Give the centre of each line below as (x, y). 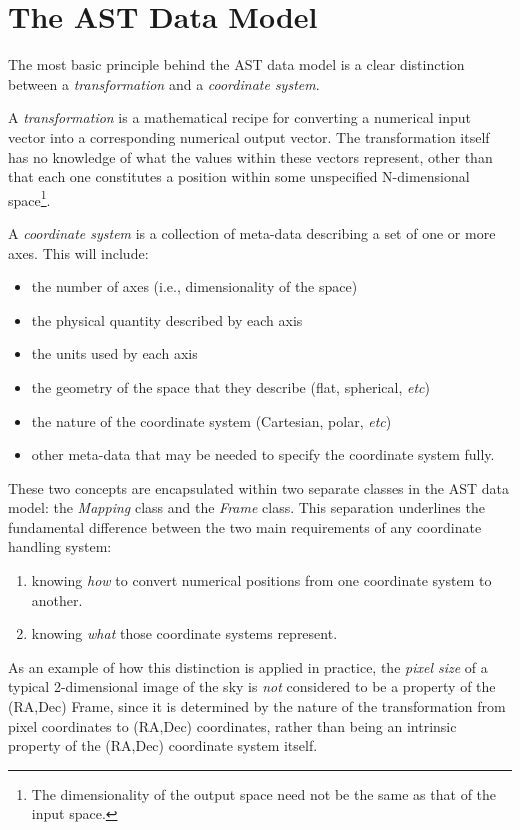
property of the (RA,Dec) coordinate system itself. (163, 745)
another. (57, 599)
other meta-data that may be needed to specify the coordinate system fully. (263, 454)
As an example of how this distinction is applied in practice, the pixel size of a (248, 666)
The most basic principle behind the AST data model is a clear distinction (236, 64)
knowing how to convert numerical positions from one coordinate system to (261, 580)
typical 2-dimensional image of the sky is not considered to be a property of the (252, 686)
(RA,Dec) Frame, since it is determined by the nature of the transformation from (257, 706)
